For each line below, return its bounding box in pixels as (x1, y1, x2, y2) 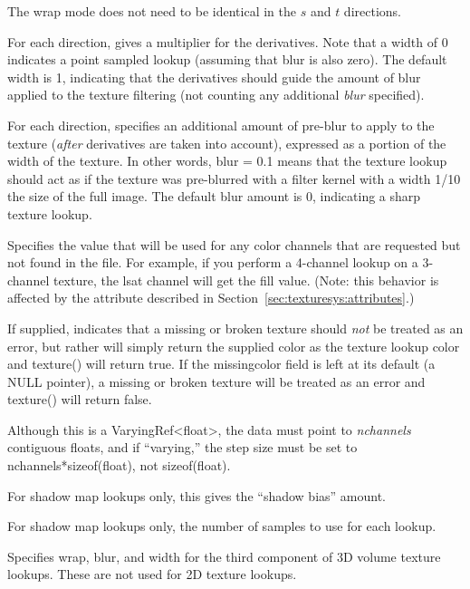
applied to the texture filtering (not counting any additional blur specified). (7, 85, 425, 104)
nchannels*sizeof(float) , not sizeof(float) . (7, 456, 231, 475)
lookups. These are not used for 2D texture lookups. (7, 565, 297, 584)
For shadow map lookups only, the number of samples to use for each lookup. (7, 517, 436, 536)
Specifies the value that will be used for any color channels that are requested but (7, 235, 461, 254)
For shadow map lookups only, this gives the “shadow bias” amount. (7, 486, 386, 505)
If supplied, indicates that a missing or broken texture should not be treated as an (7, 318, 464, 337)
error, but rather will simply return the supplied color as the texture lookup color (7, 336, 460, 355)
